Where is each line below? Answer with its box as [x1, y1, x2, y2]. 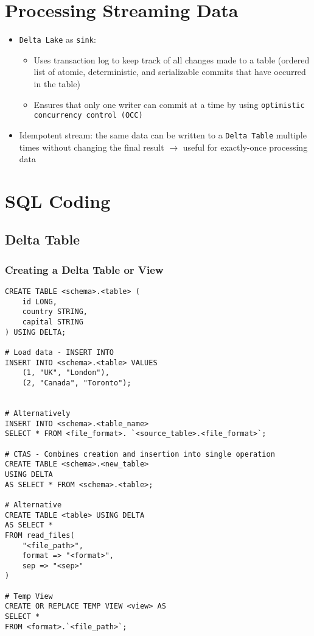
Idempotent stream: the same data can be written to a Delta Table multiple [19, 128, 307, 141]
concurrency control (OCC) [33, 111, 143, 120]
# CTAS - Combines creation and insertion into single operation [5, 449, 275, 459]
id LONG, [22, 297, 57, 306]
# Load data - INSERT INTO [5, 348, 114, 357]
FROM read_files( [5, 531, 75, 540]
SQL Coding [5, 188, 111, 213]
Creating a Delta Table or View [5, 262, 164, 277]
